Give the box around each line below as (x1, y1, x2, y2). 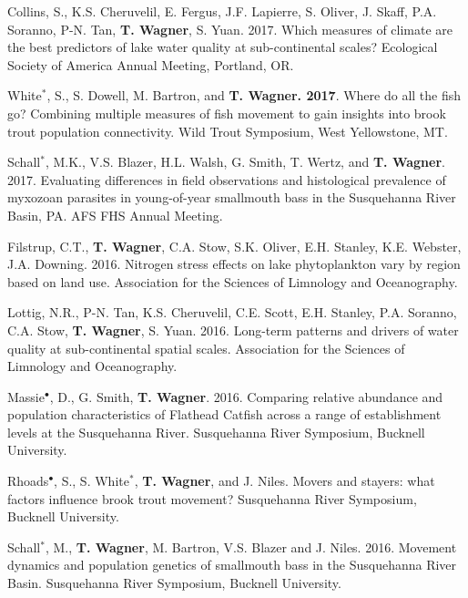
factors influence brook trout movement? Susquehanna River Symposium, (7, 489, 417, 508)
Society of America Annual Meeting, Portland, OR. (7, 55, 294, 74)
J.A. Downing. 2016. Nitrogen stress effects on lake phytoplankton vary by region (7, 254, 461, 273)
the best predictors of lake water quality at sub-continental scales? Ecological (7, 37, 438, 57)
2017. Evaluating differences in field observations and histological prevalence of (7, 170, 446, 189)
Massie (7, 387, 45, 406)
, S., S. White (54, 471, 129, 490)
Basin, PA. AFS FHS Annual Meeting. (7, 205, 223, 224)
